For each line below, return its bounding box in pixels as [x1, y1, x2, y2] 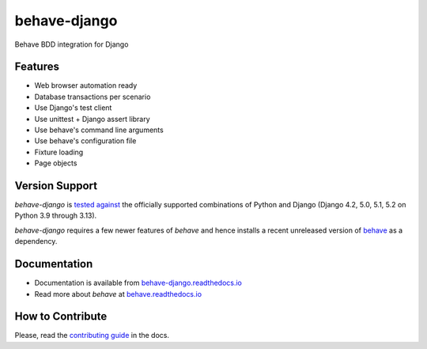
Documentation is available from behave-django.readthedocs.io [34, 278, 243, 288]
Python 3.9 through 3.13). [14, 211, 97, 221]
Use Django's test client [34, 103, 112, 112]
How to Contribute [14, 309, 108, 324]
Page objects [34, 158, 77, 168]
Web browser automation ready [34, 81, 138, 90]
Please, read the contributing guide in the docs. [14, 331, 170, 340]
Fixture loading [34, 147, 84, 157]
